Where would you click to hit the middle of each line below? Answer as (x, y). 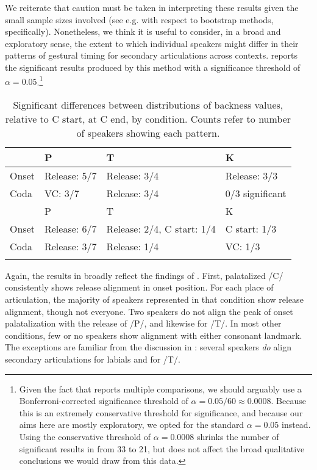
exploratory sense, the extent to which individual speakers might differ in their (152, 43)
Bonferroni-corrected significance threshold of (104, 401)
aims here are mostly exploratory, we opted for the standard (132, 425)
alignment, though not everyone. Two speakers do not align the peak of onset (149, 311)
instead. (296, 425)
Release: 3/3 (251, 175)
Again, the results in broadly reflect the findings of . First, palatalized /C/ (144, 275)
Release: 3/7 (70, 246)
